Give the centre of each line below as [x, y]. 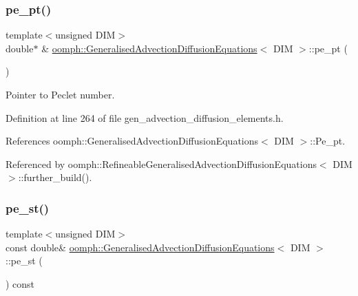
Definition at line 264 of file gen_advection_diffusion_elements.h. [145, 117]
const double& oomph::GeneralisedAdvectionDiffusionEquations [140, 247]
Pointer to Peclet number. [60, 94]
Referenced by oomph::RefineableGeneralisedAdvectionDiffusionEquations [161, 163]
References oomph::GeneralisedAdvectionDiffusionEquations [132, 141]
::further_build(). [55, 177]
